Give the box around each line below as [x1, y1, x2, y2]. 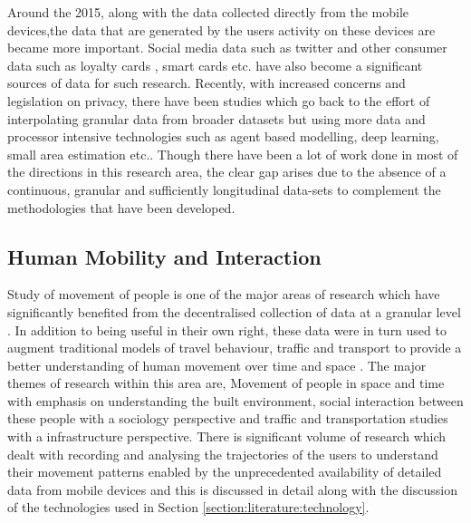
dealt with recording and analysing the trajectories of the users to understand [7, 444, 438, 463]
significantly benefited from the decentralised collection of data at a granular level [7, 302, 461, 321]
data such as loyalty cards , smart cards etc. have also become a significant [7, 55, 423, 74]
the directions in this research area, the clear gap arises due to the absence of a [7, 162, 447, 181]
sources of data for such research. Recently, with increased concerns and [7, 73, 406, 92]
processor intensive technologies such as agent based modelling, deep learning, [7, 127, 439, 146]
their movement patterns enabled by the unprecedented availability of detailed [7, 462, 442, 481]
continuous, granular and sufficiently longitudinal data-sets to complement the [7, 179, 441, 199]
